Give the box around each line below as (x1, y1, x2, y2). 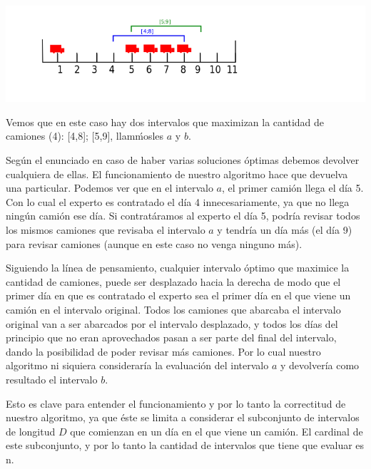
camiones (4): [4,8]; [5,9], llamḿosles (6, 128, 164, 143)
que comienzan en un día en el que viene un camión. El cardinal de (70, 423, 363, 438)
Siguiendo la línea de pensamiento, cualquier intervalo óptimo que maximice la (6, 260, 350, 275)
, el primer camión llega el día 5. (222, 180, 364, 195)
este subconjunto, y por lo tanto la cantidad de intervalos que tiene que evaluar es (6, 438, 365, 453)
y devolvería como (280, 358, 360, 373)
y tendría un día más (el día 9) (217, 222, 352, 237)
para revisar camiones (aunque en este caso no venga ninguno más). (6, 236, 303, 251)
